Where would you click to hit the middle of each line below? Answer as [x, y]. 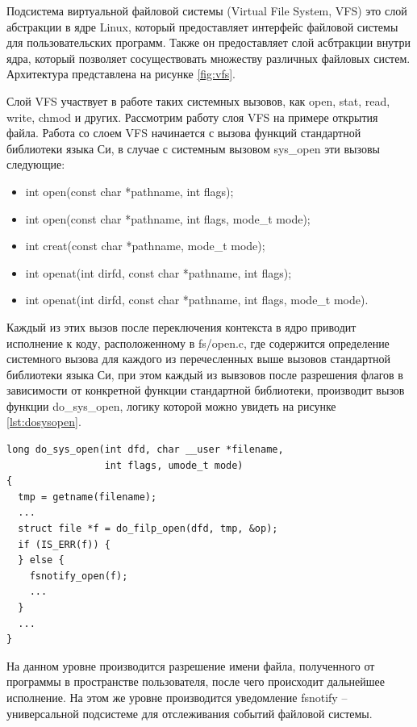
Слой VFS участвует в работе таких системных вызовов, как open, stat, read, [198, 100]
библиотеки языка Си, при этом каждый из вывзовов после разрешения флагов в [205, 374]
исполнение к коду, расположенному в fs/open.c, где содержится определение [198, 343]
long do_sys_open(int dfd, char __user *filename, [145, 450]
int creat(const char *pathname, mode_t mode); [145, 246]
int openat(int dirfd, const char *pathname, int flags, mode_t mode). [197, 300]
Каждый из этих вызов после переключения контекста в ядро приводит [181, 326]
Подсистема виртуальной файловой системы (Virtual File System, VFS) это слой [207, 10]
